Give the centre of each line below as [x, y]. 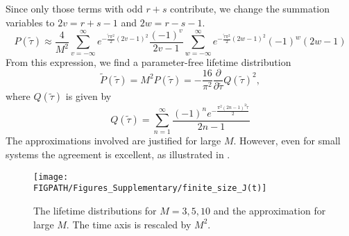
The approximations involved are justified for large [113, 141]
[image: [51, 177]
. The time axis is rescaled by [129, 224]
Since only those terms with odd [74, 8]
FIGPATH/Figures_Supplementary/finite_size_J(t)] [150, 188]
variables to [30, 22]
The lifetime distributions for [95, 210]
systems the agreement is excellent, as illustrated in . [118, 154]
